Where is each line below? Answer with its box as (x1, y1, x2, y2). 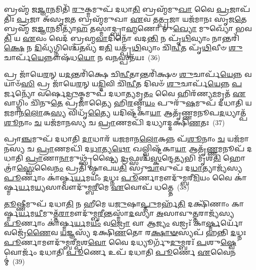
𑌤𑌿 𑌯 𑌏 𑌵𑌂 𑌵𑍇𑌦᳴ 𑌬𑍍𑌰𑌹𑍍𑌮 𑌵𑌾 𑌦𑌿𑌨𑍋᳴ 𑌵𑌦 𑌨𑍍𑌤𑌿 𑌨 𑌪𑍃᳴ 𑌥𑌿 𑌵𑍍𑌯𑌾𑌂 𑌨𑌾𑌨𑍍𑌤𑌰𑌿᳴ (4, 33, 240, 43)
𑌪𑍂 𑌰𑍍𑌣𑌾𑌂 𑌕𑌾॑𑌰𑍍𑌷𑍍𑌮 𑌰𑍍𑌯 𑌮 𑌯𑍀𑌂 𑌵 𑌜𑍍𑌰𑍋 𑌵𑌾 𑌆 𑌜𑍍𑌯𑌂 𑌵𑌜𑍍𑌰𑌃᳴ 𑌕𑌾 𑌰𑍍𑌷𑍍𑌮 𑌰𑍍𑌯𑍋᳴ (4, 217, 243, 228)
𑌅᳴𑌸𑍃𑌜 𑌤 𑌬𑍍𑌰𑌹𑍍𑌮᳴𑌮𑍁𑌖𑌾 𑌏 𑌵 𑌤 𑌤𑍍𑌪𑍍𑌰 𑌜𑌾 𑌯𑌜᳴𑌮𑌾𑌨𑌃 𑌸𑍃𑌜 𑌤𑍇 (42, 13, 247, 24)
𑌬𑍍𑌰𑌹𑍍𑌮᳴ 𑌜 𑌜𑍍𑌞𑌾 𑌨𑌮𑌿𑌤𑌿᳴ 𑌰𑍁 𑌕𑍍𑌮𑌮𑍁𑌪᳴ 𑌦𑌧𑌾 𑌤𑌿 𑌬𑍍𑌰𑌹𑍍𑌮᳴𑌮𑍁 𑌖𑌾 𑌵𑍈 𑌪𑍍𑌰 (4, 4, 230, 14)
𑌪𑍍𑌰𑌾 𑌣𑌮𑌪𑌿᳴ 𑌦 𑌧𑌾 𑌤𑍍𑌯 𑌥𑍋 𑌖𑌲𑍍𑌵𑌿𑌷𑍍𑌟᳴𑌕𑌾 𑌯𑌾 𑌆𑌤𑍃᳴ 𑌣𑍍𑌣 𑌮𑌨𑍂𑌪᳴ (37, 143, 245, 153)
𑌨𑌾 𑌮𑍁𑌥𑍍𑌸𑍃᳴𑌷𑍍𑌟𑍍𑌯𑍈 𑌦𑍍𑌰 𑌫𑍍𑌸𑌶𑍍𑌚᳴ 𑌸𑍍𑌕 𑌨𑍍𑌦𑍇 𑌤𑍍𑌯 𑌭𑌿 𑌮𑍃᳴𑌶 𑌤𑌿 (59, 153, 221, 163)
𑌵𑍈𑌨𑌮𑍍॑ (210, 246, 236, 257)
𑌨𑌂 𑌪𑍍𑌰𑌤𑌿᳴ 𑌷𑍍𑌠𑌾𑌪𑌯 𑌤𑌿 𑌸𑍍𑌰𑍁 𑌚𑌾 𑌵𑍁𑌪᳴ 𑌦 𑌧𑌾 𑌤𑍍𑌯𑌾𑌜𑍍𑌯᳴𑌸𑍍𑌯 (54, 162, 242, 172)
